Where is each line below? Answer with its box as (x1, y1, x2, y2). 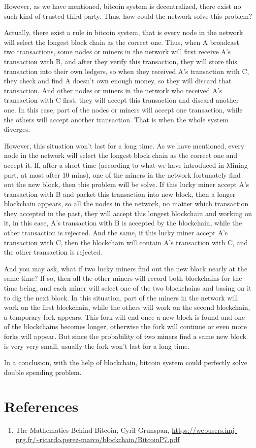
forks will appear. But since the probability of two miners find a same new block (4, 331, 247, 341)
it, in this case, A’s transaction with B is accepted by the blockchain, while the (4, 218, 242, 228)
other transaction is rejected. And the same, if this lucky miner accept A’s (4, 227, 228, 238)
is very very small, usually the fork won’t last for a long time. (4, 340, 190, 351)
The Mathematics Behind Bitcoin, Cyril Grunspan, (15, 424, 170, 435)
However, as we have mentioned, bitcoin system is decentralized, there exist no (4, 1, 241, 11)
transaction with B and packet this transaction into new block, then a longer (4, 188, 236, 199)
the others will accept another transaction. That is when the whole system (4, 114, 228, 124)
